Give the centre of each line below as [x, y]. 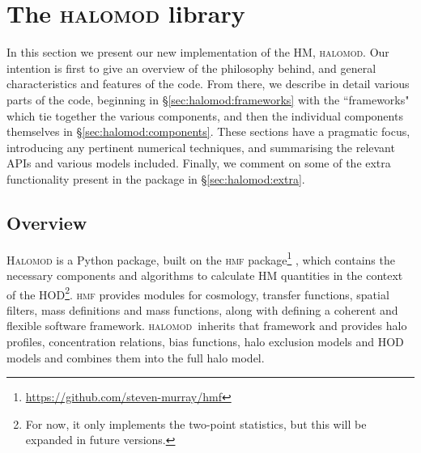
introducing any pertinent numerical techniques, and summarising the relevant [201, 147]
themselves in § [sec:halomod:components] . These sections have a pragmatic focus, [208, 131]
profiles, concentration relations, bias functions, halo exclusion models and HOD [205, 341]
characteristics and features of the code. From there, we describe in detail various [208, 84]
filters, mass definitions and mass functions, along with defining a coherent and [202, 309]
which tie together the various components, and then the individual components [205, 115]
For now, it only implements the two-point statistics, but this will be [196, 423]
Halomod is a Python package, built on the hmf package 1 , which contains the [201, 258]
